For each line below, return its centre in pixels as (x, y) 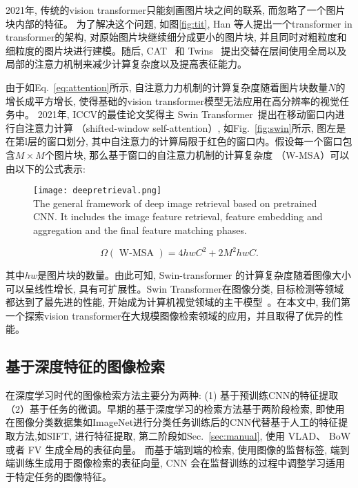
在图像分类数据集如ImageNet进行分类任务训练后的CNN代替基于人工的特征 (172, 422)
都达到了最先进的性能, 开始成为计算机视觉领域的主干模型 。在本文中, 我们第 (178, 302)
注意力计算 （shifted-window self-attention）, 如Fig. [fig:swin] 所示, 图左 (180, 127)
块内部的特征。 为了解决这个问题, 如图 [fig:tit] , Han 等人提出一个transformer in (179, 23)
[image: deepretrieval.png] (98, 191)
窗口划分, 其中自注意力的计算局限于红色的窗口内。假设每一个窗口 (195, 141)
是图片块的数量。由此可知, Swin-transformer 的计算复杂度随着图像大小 (194, 275)
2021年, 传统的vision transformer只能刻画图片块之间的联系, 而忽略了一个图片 (176, 10)
